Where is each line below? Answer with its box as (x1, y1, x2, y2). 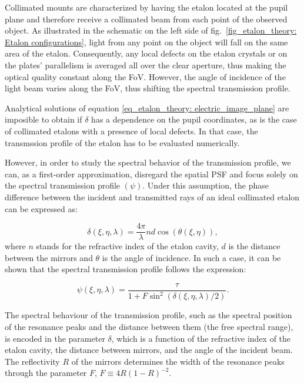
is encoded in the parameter (5, 332, 105, 344)
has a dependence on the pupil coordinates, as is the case (91, 113, 297, 126)
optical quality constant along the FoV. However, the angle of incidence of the (5, 70, 286, 82)
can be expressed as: (5, 202, 78, 214)
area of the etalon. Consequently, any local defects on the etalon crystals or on (5, 47, 288, 60)
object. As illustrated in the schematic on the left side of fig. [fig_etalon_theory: (5, 24, 297, 37)
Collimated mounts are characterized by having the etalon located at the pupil (5, 1, 288, 13)
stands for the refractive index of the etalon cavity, (36, 240, 219, 252)
